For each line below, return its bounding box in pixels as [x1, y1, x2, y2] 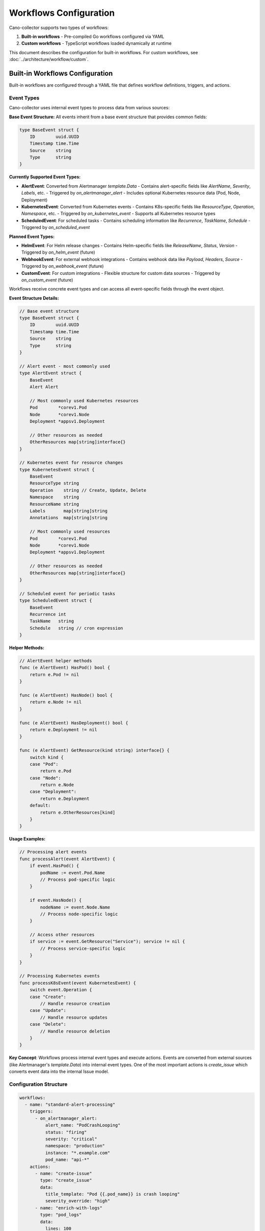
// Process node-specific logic [40, 911, 118, 917]
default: [29, 803, 51, 809]
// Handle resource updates [40, 1014, 108, 1020]
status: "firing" [45, 1129, 87, 1135]
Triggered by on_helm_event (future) [21, 249, 95, 256]
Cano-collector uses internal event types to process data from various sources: [9, 105, 170, 111]
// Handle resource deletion [40, 1028, 110, 1034]
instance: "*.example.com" [45, 1150, 110, 1156]
